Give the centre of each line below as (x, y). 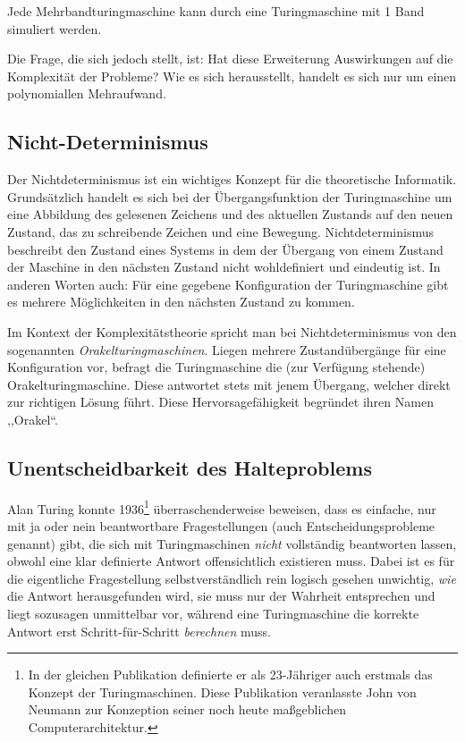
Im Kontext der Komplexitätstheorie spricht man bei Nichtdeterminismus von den (232, 331)
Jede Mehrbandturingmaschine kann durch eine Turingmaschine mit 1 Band (216, 11)
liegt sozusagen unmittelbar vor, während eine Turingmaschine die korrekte (213, 613)
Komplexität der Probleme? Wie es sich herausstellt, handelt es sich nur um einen (232, 76)
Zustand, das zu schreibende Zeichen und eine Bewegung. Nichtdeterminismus (221, 231)
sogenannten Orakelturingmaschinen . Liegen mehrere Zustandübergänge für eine (227, 349)
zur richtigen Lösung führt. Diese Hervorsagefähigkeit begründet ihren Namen (220, 402)
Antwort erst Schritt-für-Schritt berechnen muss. (139, 631)
